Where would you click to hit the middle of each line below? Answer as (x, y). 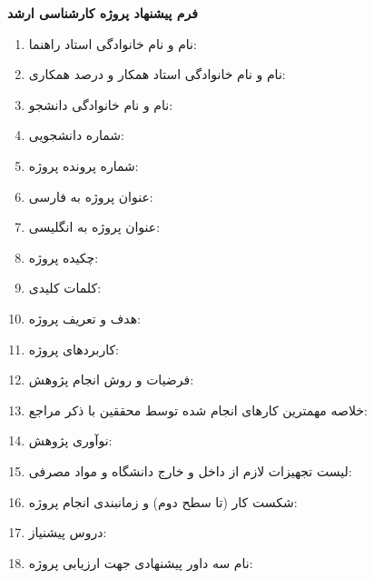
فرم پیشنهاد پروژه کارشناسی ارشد (103, 13)
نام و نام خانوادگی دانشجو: (101, 104)
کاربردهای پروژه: (74, 349)
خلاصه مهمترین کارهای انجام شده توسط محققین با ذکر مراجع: (198, 409)
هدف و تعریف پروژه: (84, 318)
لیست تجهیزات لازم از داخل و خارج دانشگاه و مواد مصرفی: (190, 470)
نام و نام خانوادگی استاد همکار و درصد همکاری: (157, 74)
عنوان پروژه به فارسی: (91, 196)
